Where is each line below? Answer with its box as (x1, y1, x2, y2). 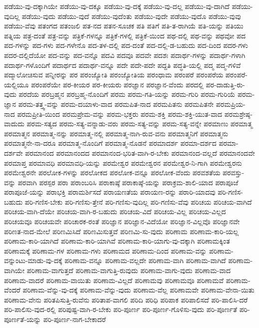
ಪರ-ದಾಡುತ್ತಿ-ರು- (206, 79, 245, 89)
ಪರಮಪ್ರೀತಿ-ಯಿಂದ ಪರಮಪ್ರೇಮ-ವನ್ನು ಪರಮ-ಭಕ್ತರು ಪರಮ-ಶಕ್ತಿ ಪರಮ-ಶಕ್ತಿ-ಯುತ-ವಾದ (17, 108, 223, 119)
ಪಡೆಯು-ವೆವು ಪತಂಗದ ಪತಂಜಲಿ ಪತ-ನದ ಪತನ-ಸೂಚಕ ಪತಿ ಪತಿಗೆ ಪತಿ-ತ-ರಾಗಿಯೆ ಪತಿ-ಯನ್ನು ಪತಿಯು (4, 20, 244, 31)
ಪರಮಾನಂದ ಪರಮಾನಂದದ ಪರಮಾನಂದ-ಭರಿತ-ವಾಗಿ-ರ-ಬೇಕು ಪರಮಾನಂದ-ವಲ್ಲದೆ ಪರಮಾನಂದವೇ (25, 147, 255, 158)
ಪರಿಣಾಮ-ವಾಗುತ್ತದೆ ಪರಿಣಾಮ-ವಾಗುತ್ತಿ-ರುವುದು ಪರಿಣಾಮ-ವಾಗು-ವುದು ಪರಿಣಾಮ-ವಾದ (26, 265, 231, 276)
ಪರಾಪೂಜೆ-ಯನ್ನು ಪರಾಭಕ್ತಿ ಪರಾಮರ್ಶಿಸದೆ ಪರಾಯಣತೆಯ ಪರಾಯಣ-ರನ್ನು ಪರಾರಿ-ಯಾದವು (4, 187, 216, 197)
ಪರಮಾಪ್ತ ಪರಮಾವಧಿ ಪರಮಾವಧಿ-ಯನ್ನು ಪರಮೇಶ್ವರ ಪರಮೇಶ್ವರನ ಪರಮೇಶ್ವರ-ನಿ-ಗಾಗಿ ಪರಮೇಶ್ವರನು (4, 157, 242, 168)
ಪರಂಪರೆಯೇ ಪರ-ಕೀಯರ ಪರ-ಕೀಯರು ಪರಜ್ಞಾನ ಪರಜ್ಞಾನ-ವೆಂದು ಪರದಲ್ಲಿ (31, 79, 204, 89)
